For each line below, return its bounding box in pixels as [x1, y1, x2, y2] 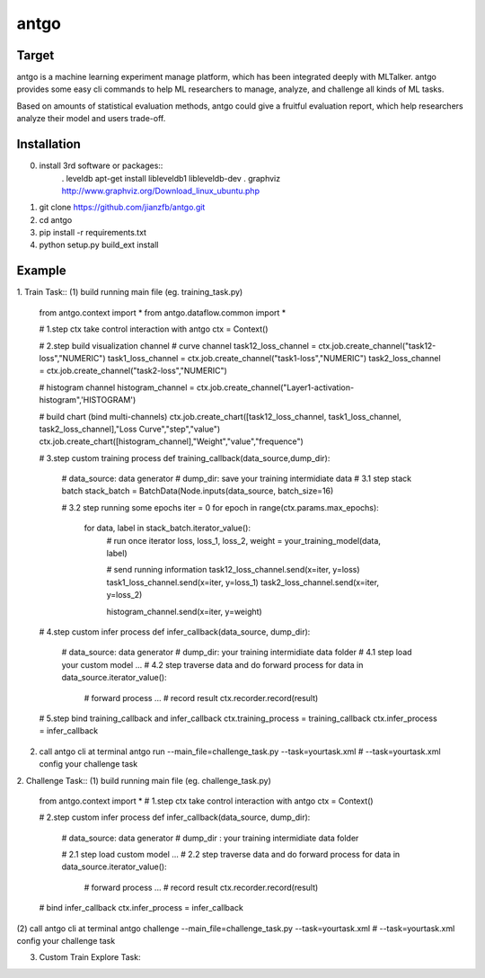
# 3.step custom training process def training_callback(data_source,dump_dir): [39, 452, 331, 463]
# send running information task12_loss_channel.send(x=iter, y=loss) [106, 565, 360, 575]
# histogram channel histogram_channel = [39, 382, 195, 393]
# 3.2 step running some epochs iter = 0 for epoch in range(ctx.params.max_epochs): [61, 502, 379, 512]
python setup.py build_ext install [39, 239, 159, 251]
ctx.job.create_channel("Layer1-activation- [196, 382, 355, 393]
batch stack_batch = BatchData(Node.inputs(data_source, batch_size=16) [61, 485, 334, 496]
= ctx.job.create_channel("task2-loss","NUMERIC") [39, 365, 228, 377]
